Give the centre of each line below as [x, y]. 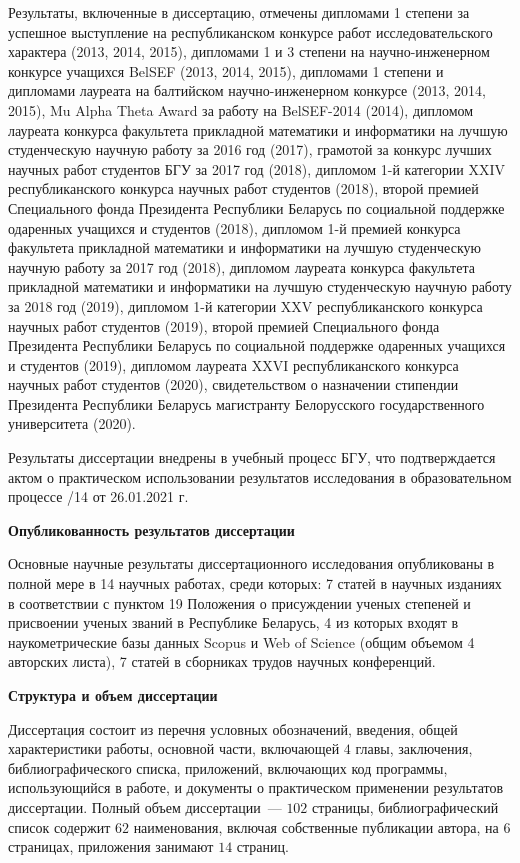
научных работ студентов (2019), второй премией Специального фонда [224, 325]
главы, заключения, [414, 748]
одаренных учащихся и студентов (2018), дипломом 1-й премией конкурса [234, 227]
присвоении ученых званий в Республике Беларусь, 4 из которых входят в [233, 622]
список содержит [59, 826]
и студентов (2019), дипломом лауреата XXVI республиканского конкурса [233, 364]
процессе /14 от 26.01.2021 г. [98, 496]
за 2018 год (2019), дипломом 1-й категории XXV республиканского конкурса [245, 305]
